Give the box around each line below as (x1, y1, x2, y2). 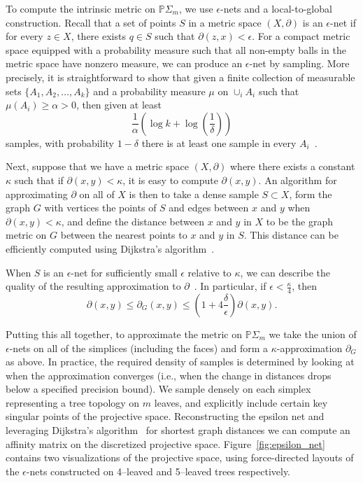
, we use (178, 1, 213, 15)
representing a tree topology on (6, 395, 140, 409)
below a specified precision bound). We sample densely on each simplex (6, 381, 311, 396)
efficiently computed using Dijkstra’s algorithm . (6, 241, 215, 255)
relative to (187, 265, 232, 279)
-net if (330, 15, 356, 29)
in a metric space (188, 15, 262, 29)
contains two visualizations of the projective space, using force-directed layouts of (6, 450, 354, 465)
